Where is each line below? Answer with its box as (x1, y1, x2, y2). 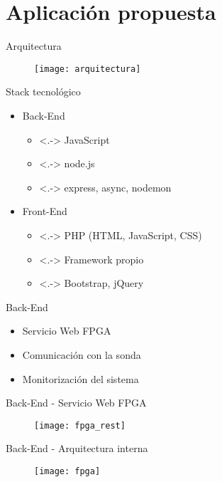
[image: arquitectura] (34, 63, 141, 74)
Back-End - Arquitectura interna (6, 441, 148, 456)
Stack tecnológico (6, 84, 81, 99)
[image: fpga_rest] (34, 420, 126, 431)
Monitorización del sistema (22, 371, 139, 386)
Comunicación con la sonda (22, 347, 141, 362)
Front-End (22, 204, 67, 219)
